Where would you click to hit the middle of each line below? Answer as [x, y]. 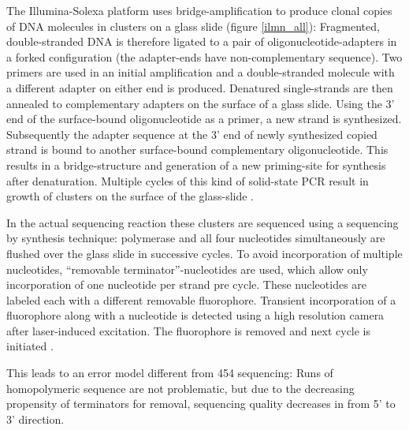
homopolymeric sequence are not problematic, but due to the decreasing [180, 388]
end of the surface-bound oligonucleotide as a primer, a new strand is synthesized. [204, 119]
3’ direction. [35, 419]
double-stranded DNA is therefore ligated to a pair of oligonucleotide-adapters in [202, 41]
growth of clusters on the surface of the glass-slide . [130, 196]
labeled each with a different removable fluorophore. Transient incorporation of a [201, 299]
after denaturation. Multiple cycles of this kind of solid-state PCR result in [188, 180]
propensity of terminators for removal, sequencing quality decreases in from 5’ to [201, 404]
